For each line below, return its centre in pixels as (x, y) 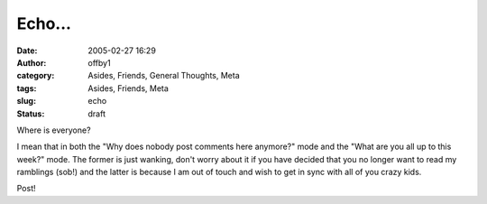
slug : (26, 101)
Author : (32, 62)
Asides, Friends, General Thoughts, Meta (164, 76)
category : (36, 76)
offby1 (100, 62)
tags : (27, 88)
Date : (27, 51)
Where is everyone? (54, 130)
